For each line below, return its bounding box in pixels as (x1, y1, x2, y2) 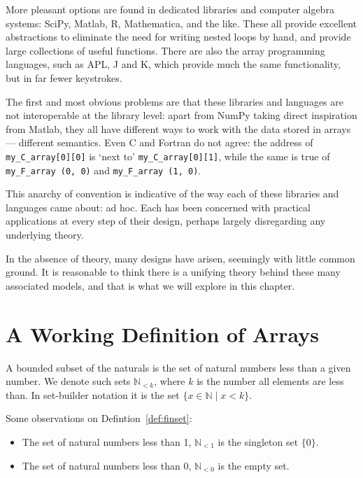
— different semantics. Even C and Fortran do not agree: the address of (6, 135, 313, 150)
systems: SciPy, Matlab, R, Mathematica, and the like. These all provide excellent (6, 15, 357, 30)
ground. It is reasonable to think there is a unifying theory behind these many (6, 265, 341, 279)
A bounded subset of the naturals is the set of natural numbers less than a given (6, 360, 351, 374)
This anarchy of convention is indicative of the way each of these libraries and (6, 186, 339, 201)
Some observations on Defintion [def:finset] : (6, 411, 192, 426)
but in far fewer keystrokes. (6, 70, 122, 85)
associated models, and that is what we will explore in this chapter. (6, 278, 295, 293)
